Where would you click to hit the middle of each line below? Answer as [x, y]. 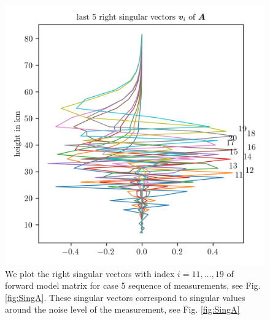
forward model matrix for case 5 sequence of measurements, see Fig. [133, 285]
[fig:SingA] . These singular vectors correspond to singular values [125, 297]
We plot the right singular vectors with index [90, 273]
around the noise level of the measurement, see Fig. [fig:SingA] [122, 309]
